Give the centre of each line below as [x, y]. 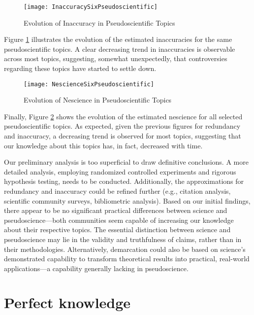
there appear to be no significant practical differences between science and [116, 210]
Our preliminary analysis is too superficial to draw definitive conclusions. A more [126, 162]
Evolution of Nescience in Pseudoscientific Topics [98, 100]
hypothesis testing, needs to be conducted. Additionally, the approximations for [124, 181]
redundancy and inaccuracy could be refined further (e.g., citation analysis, [117, 191]
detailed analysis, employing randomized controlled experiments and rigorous [120, 171]
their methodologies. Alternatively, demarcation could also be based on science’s [125, 249]
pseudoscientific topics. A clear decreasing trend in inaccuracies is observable [120, 49]
